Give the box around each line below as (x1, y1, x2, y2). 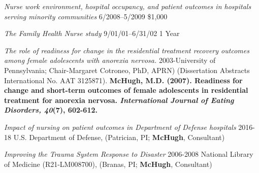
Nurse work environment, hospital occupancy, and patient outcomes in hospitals (4, 1, 251, 11)
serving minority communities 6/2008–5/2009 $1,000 (4, 11, 168, 21)
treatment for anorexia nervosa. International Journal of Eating (4, 94, 234, 105)
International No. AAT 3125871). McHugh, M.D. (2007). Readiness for (4, 75, 243, 85)
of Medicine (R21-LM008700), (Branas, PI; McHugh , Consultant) (4, 158, 212, 169)
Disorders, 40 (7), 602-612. (4, 105, 98, 115)
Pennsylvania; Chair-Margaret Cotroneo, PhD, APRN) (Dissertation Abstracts (4, 64, 250, 75)
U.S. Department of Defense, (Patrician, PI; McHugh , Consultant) (13, 131, 225, 142)
